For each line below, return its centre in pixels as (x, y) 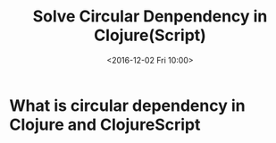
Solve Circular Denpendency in (150, 17)
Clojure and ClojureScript (105, 125)
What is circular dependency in (127, 105)
